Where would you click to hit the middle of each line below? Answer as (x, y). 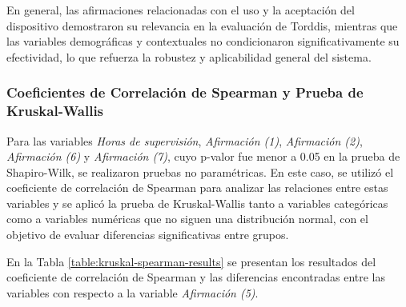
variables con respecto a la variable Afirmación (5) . (133, 292)
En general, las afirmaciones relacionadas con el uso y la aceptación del (181, 10)
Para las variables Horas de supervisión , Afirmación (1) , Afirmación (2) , (185, 140)
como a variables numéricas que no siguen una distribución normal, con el (187, 219)
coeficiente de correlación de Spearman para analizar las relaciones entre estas (197, 187)
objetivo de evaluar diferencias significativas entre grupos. (148, 235)
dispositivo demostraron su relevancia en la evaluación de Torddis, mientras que (202, 25)
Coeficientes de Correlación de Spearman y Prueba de (185, 92)
